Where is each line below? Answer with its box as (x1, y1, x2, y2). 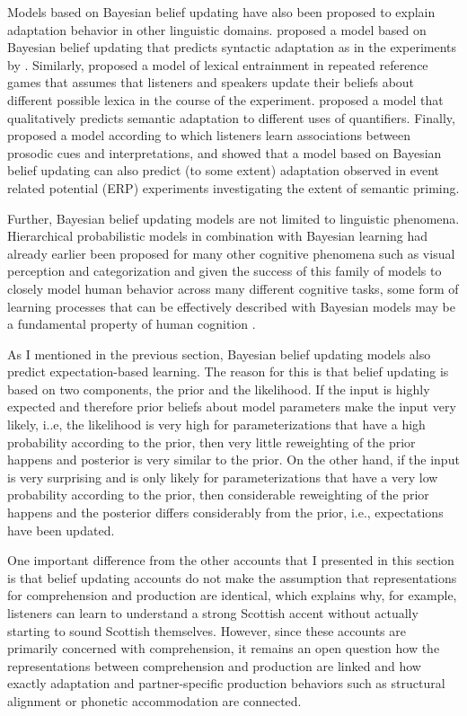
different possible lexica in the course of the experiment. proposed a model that (7, 90, 444, 109)
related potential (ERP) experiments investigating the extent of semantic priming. (7, 178, 460, 197)
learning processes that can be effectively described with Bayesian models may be (7, 296, 455, 315)
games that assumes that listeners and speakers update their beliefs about (7, 73, 415, 92)
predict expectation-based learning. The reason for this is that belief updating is (7, 362, 449, 381)
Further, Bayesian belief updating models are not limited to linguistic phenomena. (7, 208, 460, 227)
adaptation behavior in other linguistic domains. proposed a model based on (7, 20, 427, 39)
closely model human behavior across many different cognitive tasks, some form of (7, 278, 459, 297)
